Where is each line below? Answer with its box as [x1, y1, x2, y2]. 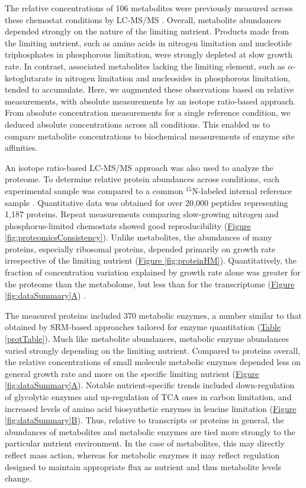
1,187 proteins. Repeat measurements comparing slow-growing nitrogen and [5, 208, 279, 220]
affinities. [5, 141, 38, 154]
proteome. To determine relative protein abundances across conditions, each [5, 173, 280, 185]
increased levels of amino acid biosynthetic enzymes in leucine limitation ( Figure [5, 402, 297, 414]
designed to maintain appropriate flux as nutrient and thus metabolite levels [5, 460, 282, 473]
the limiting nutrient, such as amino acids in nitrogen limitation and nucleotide [5, 36, 292, 49]
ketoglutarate [5, 71, 53, 84]
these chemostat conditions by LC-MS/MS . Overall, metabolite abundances [5, 13, 282, 26]
